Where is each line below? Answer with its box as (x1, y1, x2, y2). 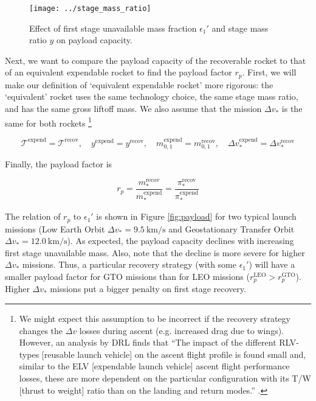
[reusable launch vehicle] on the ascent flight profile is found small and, (41, 347, 306, 360)
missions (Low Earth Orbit (5, 222, 105, 235)
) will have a (249, 258, 295, 271)
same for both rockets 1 (5, 114, 92, 129)
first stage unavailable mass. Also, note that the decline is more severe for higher (5, 246, 305, 259)
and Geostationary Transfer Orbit (168, 222, 295, 235)
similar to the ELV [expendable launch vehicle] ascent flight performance (19, 360, 290, 372)
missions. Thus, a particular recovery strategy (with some (22, 258, 237, 271)
